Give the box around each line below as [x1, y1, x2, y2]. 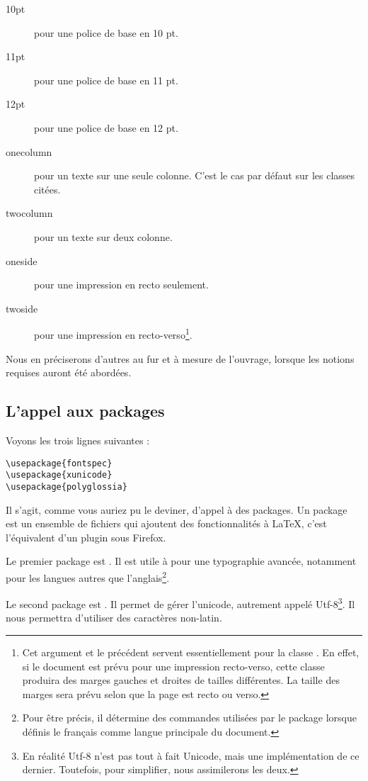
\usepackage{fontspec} [6, 458, 113, 468]
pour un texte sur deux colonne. [34, 229, 173, 244]
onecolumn [6, 144, 52, 159]
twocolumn [6, 206, 53, 220]
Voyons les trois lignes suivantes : [6, 432, 150, 447]
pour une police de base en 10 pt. [34, 25, 178, 40]
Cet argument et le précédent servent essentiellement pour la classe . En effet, [22, 644, 360, 659]
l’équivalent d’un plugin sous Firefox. [6, 529, 166, 544]
